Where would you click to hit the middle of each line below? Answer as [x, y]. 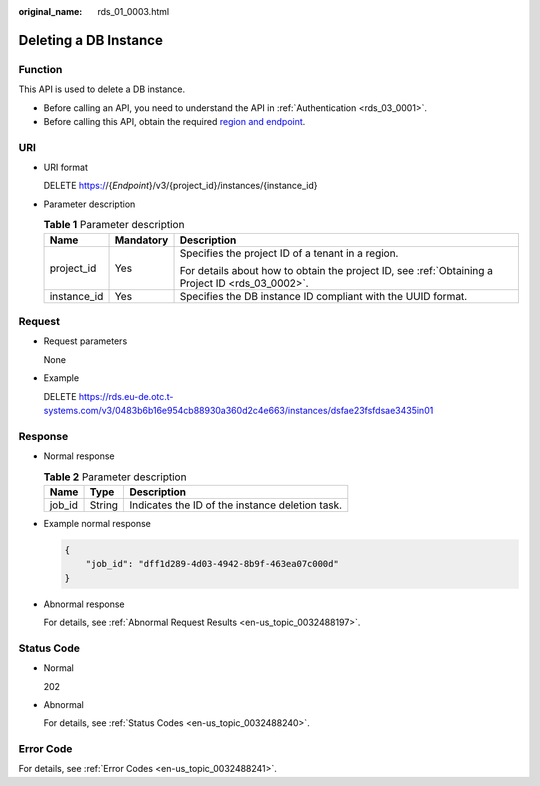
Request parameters [85, 341]
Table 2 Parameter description [115, 477]
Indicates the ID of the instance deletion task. [236, 505]
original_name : [50, 11]
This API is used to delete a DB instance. [102, 89]
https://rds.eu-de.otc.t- [126, 396]
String [104, 505]
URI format [66, 167]
